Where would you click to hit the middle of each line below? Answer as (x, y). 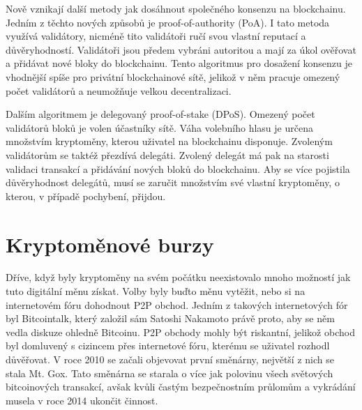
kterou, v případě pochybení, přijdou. (86, 196)
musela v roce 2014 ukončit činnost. (82, 400)
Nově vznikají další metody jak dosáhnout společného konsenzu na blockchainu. (176, 8)
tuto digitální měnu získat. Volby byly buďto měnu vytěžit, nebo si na (156, 291)
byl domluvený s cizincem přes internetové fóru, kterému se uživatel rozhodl (168, 346)
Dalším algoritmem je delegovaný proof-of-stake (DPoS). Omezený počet (160, 114)
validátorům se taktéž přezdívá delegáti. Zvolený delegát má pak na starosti (167, 154)
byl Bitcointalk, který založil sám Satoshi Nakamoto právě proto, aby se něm (170, 318)
